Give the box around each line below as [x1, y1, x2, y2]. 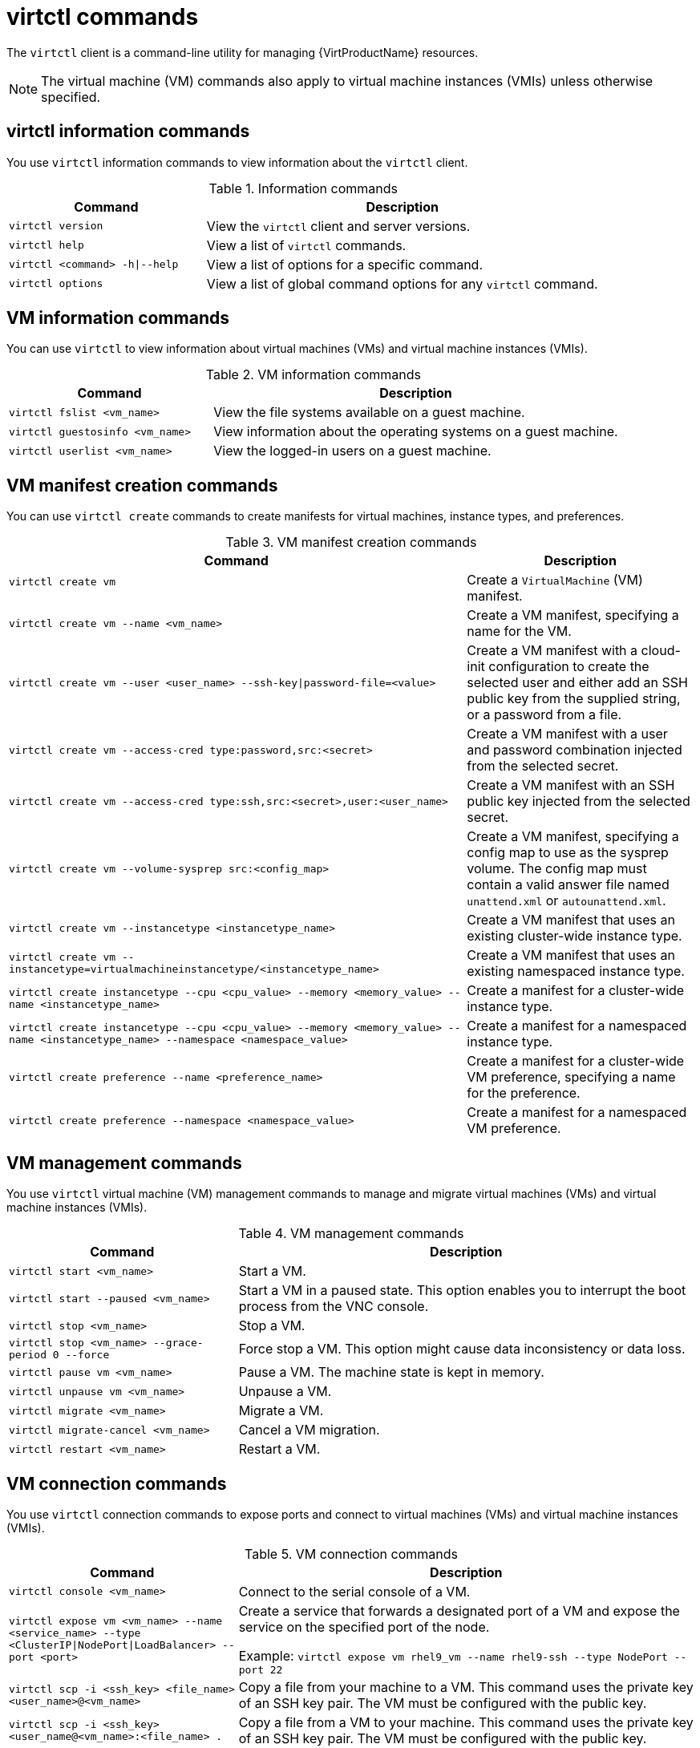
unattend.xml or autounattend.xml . [467, 892, 666, 909]
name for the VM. [467, 623, 572, 640]
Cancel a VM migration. [238, 1422, 380, 1438]
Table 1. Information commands [208, 180, 399, 196]
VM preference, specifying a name [467, 1069, 676, 1086]
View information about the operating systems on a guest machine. [213, 423, 618, 440]
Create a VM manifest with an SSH [467, 777, 675, 794]
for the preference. [467, 1085, 581, 1102]
